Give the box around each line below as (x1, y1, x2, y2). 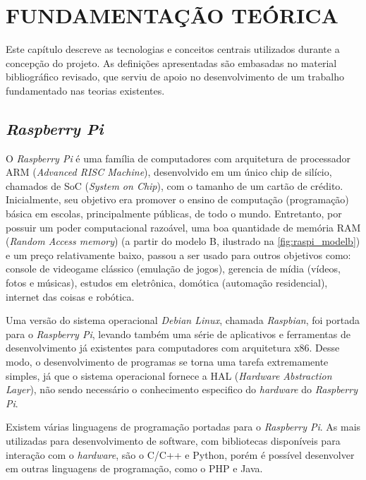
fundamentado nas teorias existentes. (6, 83, 165, 97)
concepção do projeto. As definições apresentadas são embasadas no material (6, 55, 337, 70)
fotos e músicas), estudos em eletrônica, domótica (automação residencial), (6, 275, 328, 290)
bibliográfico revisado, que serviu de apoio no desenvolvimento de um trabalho (6, 69, 344, 84)
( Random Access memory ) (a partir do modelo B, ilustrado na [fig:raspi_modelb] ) (6, 234, 360, 248)
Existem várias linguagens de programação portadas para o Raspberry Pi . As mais (6, 419, 361, 434)
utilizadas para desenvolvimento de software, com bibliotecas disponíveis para (6, 433, 341, 448)
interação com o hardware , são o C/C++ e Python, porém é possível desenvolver (6, 447, 355, 462)
